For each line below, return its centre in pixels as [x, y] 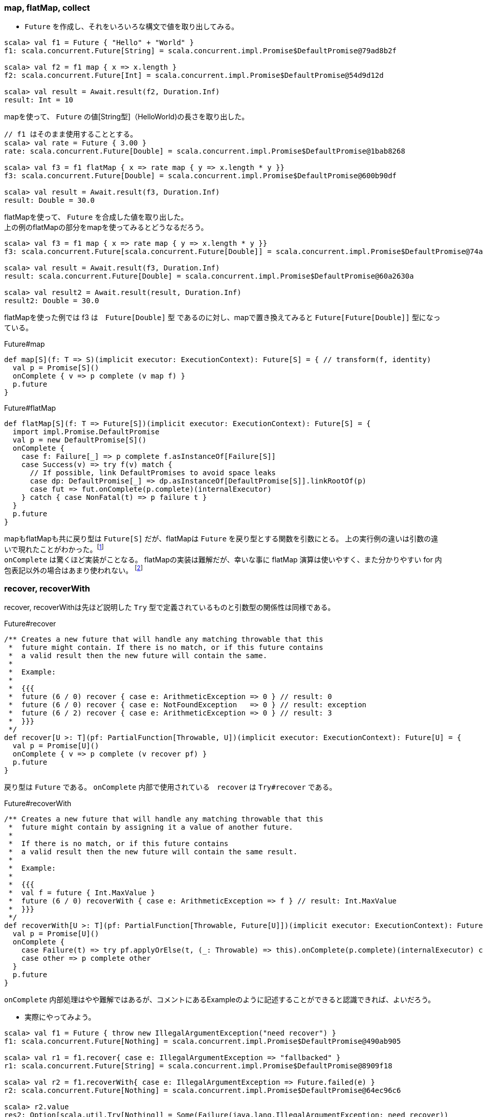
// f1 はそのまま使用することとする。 [71, 134]
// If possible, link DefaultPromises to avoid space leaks [153, 473]
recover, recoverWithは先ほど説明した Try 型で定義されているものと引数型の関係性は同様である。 [170, 607]
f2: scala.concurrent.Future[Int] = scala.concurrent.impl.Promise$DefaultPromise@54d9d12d [194, 76]
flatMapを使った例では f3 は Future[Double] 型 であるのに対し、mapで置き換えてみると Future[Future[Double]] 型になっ [222, 318]
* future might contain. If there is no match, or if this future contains [166, 648]
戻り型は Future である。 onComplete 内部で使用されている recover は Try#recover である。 [170, 787]
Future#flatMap [30, 408]
